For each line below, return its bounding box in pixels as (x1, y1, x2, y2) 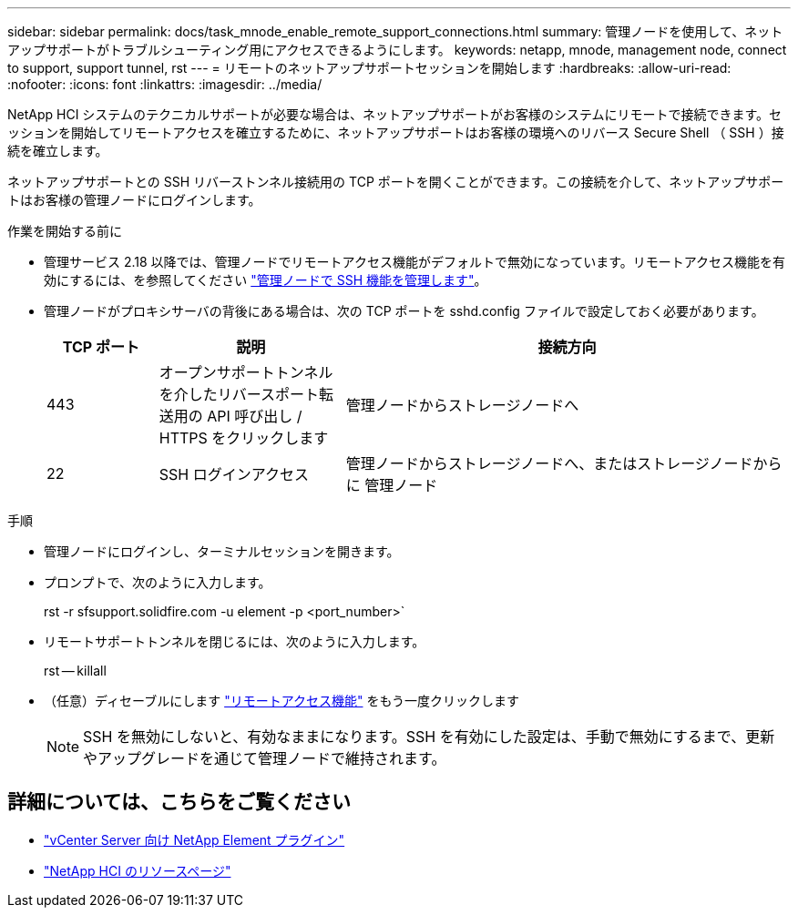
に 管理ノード (345, 476, 438, 494)
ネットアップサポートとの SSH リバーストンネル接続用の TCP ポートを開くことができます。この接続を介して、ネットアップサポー (7, 174, 784, 189)
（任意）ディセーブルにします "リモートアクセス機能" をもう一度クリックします (44, 693, 519, 708)
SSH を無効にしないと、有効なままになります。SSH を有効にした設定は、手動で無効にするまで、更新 (83, 727, 775, 746)
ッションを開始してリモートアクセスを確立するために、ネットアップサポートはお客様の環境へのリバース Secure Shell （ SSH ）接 (7, 125, 784, 140)
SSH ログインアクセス (159, 465, 309, 483)
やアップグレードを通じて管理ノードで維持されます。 (83, 749, 446, 768)
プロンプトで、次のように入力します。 (44, 574, 271, 590)
